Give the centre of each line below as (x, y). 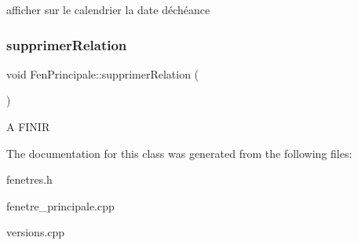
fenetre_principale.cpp (60, 205)
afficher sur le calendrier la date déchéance (108, 9)
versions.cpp (36, 232)
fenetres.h (29, 179)
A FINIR (28, 126)
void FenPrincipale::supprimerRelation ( (103, 73)
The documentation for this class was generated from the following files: (179, 153)
